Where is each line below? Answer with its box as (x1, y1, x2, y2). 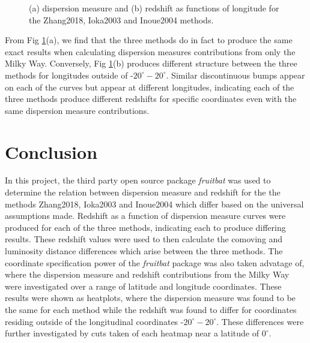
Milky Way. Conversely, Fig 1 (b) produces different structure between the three (5, 57, 297, 70)
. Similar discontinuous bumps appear (166, 68, 305, 81)
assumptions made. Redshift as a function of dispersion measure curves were (5, 209, 286, 222)
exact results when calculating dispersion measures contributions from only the (5, 45, 296, 58)
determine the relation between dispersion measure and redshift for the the (5, 186, 281, 198)
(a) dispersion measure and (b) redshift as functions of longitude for (29, 2, 279, 14)
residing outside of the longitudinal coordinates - (5, 315, 184, 327)
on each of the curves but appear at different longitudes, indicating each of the (5, 80, 294, 93)
